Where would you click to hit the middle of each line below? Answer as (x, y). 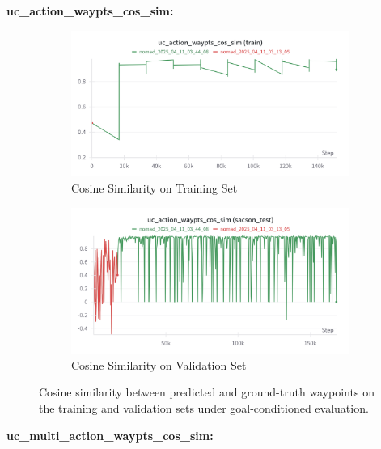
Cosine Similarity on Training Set (155, 187)
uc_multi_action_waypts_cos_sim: (110, 435)
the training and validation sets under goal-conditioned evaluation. (204, 408)
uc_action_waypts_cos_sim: (90, 11)
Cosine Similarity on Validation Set (159, 364)
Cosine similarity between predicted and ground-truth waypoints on (207, 392)
